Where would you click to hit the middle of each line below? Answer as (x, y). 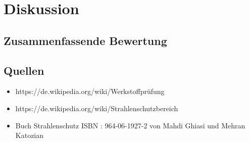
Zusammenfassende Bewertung (85, 40)
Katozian (30, 135)
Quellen (24, 70)
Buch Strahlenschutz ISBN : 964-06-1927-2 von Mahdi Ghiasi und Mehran (130, 125)
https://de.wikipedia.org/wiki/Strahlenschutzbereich (97, 108)
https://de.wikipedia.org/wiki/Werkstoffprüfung (90, 91)
